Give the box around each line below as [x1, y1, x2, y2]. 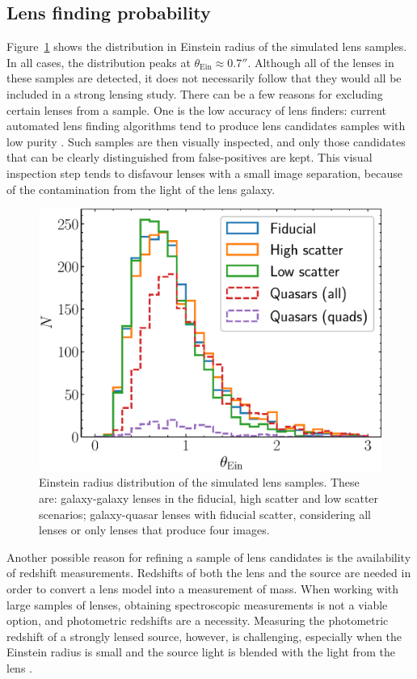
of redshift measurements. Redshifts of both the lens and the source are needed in [6, 564, 411, 581]
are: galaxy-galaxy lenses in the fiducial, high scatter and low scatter [39, 489, 379, 506]
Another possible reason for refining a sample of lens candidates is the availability [6, 548, 411, 565]
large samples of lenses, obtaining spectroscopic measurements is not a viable [6, 596, 388, 613]
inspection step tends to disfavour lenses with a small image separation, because [6, 164, 402, 181]
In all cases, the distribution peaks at [6, 53, 191, 70]
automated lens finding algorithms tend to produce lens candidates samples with [6, 117, 406, 134]
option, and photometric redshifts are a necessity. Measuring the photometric [6, 612, 389, 629]
